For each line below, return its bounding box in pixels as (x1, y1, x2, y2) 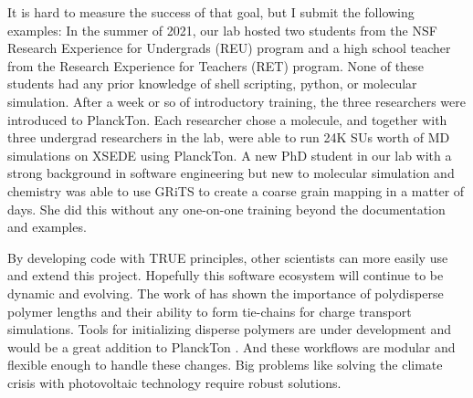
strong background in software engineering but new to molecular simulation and (7, 163, 455, 183)
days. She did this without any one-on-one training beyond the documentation (7, 199, 446, 218)
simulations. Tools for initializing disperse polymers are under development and (7, 319, 452, 339)
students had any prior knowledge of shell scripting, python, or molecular (7, 74, 417, 93)
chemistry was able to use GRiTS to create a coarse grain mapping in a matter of (7, 181, 465, 200)
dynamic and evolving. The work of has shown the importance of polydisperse (7, 283, 444, 302)
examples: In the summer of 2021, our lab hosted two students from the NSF (7, 20, 437, 39)
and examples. (7, 217, 87, 236)
